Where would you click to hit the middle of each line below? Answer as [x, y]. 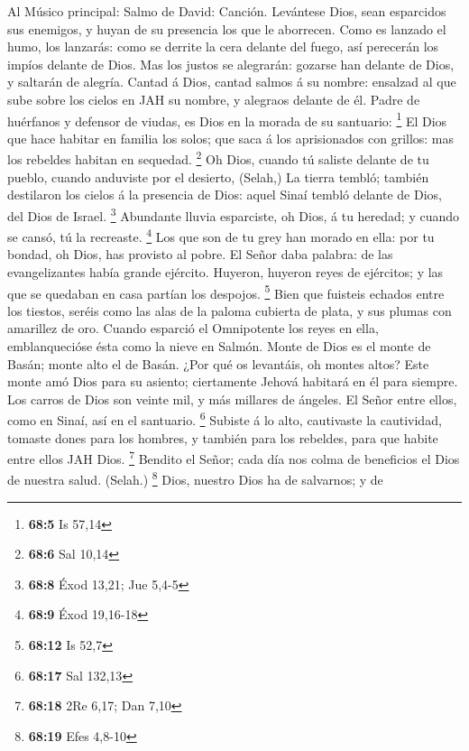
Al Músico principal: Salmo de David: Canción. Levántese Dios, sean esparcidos [227, 11]
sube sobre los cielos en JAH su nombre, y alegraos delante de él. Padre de [214, 99]
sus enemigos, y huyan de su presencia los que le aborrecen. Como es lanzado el [227, 28]
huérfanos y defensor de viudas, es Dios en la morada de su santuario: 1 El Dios [227, 119]
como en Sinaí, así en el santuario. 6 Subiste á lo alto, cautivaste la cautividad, [225, 418]
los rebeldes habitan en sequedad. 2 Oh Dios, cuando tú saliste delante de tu [218, 158]
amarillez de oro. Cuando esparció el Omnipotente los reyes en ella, [193, 328]
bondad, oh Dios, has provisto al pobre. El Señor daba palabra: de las [200, 254]
